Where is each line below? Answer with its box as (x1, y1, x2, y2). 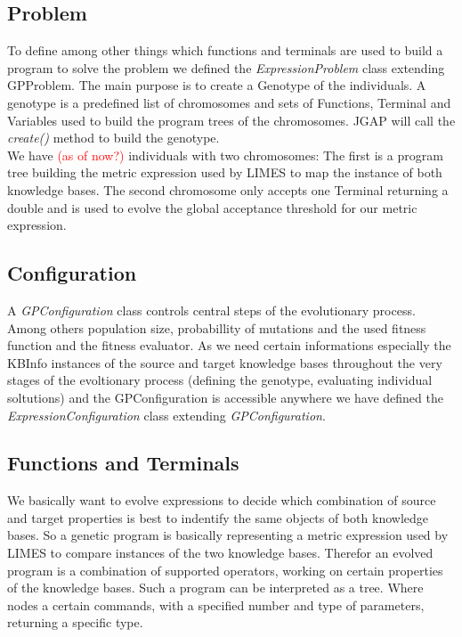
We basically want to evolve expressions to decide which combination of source (7, 491, 436, 510)
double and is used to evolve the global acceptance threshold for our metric (7, 198, 417, 216)
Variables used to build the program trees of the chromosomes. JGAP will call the (7, 110, 456, 129)
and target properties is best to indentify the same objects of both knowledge (7, 508, 429, 527)
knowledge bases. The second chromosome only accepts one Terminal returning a (7, 180, 449, 199)
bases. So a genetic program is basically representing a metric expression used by (7, 526, 449, 544)
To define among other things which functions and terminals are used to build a (7, 41, 443, 60)
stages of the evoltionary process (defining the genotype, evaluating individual (7, 371, 433, 389)
